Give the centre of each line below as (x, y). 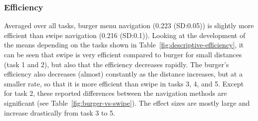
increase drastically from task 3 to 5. (60, 112)
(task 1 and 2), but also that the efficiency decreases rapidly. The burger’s (117, 64)
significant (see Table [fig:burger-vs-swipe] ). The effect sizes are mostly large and (127, 102)
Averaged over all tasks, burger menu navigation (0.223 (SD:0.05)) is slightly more (129, 25)
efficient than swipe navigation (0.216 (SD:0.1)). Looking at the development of (125, 35)
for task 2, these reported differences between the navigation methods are (116, 93)
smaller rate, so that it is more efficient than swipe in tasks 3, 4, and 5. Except (124, 83)
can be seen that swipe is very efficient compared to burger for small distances (123, 54)
